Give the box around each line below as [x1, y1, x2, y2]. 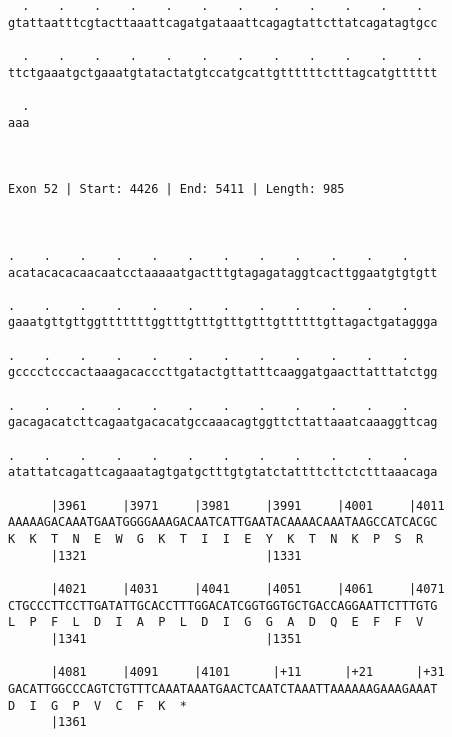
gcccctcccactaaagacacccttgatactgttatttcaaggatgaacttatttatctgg [8, 365, 438, 380]
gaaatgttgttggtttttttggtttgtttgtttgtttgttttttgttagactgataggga [8, 315, 438, 330]
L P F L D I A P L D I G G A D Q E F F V [8, 615, 424, 630]
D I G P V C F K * [8, 698, 187, 713]
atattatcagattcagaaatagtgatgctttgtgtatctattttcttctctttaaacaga [8, 465, 438, 480]
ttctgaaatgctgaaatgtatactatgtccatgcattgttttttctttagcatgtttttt [8, 65, 438, 80]
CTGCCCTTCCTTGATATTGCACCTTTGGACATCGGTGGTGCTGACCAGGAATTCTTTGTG [8, 598, 438, 613]
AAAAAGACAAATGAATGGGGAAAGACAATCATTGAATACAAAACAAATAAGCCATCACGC [8, 515, 438, 530]
